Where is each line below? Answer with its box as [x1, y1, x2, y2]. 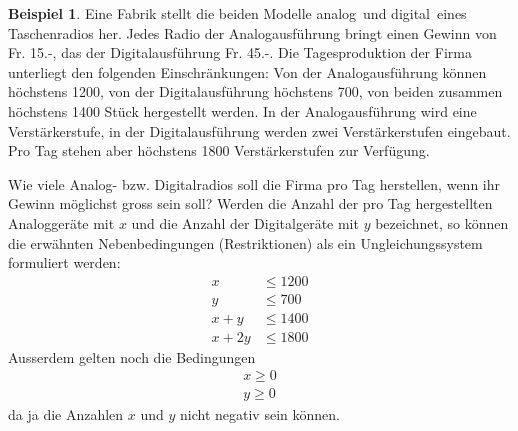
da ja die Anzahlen [8, 403, 124, 424]
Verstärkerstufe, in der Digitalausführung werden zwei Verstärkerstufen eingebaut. [8, 120, 511, 141]
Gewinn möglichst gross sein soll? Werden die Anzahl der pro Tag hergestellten [8, 193, 493, 214]
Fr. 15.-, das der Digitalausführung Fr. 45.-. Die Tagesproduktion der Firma [8, 42, 472, 63]
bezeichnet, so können [375, 212, 509, 233]
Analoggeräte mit [8, 212, 115, 233]
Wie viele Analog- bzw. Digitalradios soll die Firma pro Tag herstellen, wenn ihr [8, 173, 500, 194]
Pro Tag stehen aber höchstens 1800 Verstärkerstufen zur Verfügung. [8, 140, 430, 161]
